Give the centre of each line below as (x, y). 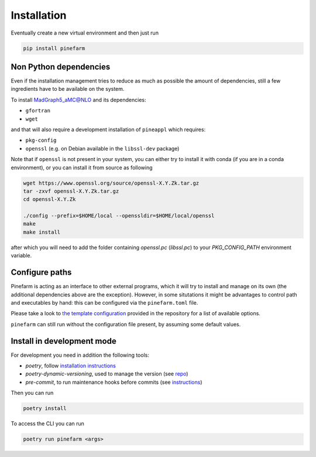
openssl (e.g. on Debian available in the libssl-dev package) (102, 148)
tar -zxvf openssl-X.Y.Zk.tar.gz (71, 191)
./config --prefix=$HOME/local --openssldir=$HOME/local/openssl (119, 216)
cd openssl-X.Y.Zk (49, 199)
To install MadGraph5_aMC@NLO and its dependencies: (78, 100)
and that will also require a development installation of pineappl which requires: (108, 129)
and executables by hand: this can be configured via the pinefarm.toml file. (104, 302)
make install (42, 232)
